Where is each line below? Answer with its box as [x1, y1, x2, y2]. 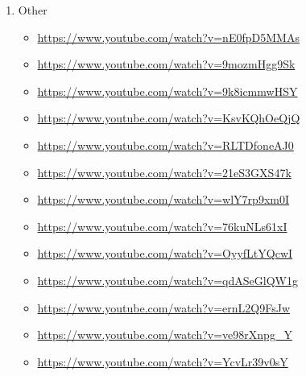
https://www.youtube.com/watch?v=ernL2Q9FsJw [37, 299, 291, 316]
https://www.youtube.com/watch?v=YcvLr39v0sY [37, 353, 288, 370]
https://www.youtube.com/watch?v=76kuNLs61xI [37, 217, 287, 234]
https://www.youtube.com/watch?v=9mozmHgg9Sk [37, 56, 296, 72]
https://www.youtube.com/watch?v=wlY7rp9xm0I [37, 191, 290, 208]
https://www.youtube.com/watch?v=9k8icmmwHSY [37, 82, 298, 99]
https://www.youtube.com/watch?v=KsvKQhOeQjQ [37, 109, 300, 126]
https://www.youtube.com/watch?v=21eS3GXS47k [37, 163, 292, 180]
